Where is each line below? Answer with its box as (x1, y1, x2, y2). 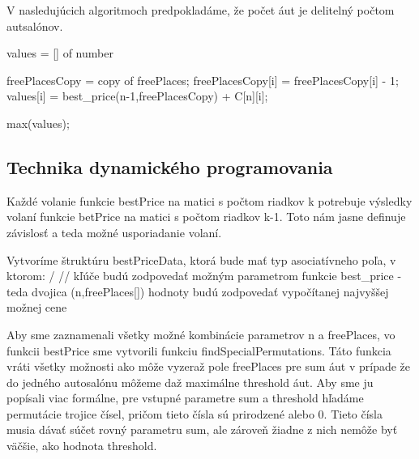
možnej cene (6, 299, 67, 316)
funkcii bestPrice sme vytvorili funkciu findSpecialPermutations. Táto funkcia (6, 342, 391, 359)
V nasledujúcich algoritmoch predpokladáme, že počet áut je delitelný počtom (6, 2, 395, 18)
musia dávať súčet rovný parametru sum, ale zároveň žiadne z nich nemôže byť (6, 421, 398, 438)
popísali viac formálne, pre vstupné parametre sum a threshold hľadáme (6, 389, 364, 406)
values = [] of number (6, 45, 113, 62)
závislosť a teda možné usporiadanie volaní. (6, 223, 222, 240)
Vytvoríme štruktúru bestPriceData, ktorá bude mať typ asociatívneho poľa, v (6, 251, 396, 268)
